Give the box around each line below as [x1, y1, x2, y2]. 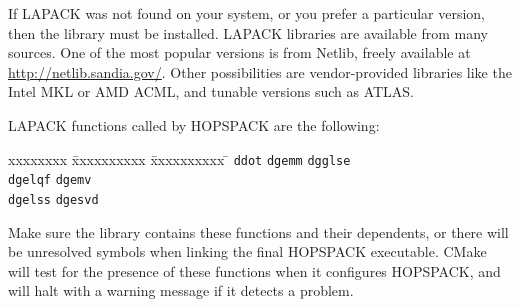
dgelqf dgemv [8, 173, 92, 188]
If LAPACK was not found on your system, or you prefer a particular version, [8, 3, 485, 23]
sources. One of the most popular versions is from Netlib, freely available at [8, 42, 471, 63]
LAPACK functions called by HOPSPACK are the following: [8, 114, 380, 135]
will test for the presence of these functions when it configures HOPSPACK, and [8, 260, 501, 281]
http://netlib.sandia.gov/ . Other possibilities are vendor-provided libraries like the [8, 61, 512, 82]
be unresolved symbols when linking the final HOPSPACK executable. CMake [8, 241, 487, 262]
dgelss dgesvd [8, 192, 99, 207]
